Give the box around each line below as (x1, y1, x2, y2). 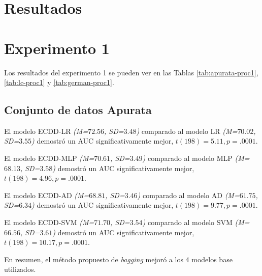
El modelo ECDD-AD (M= (4, 189, 89, 200)
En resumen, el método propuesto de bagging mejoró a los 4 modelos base (4, 254, 233, 264)
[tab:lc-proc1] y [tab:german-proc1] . (4, 77, 114, 88)
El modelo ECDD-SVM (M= (4, 217, 94, 228)
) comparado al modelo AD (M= (137, 189, 240, 200)
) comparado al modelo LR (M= (136, 125, 238, 136)
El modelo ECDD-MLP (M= (4, 153, 94, 163)
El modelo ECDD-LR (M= (4, 125, 88, 136)
